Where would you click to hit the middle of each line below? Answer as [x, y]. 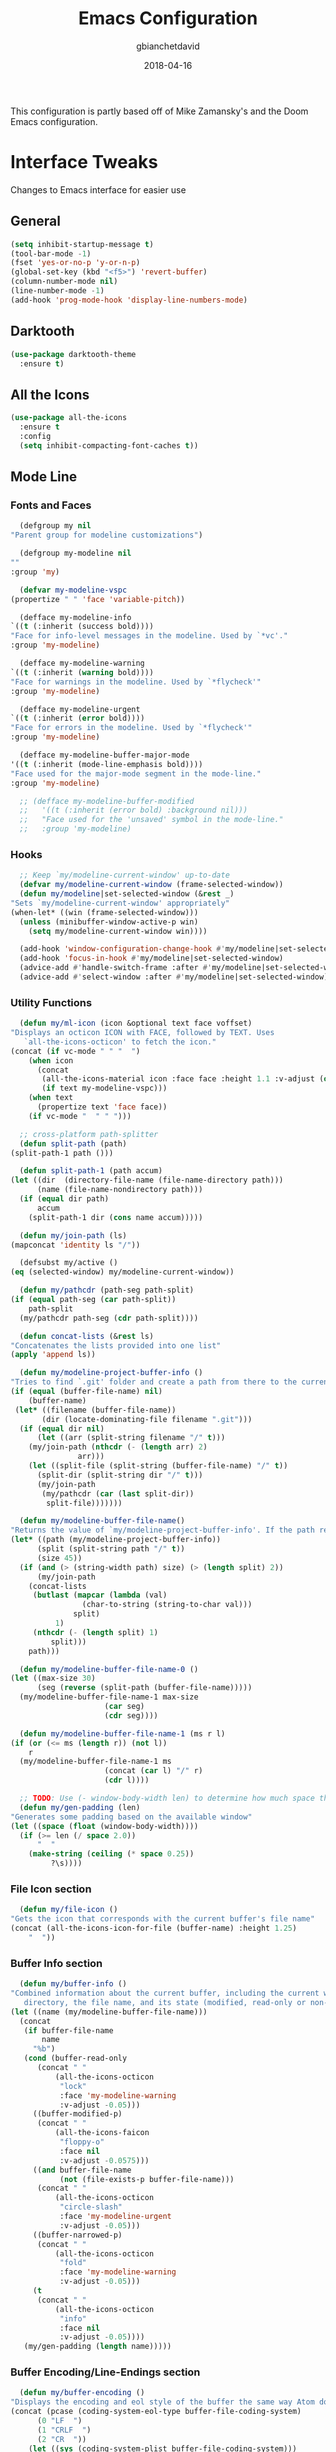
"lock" [73, 2086]
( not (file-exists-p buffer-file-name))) [147, 2179]
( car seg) [124, 1707]
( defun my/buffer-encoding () [82, 2393]
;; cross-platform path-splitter [89, 1134]
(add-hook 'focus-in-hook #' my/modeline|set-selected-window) [151, 958]
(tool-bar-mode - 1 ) [51, 253]
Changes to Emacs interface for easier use [98, 189]
